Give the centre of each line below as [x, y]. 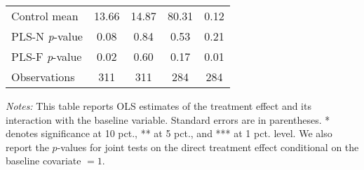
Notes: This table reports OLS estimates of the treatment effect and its [159, 106]
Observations [43, 77]
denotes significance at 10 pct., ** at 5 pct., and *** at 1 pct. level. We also [169, 133]
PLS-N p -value [47, 36]
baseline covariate [43, 161]
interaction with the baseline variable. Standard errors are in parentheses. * [168, 119]
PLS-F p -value [47, 56]
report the [27, 147]
